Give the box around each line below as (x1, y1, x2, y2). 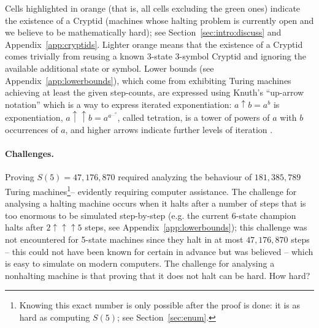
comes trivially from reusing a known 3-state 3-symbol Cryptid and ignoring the (5, 50, 306, 63)
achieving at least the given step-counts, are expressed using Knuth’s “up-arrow (5, 86, 304, 99)
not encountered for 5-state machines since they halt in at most (5, 233, 244, 246)
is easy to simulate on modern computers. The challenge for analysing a (5, 257, 275, 270)
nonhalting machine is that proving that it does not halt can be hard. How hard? (5, 269, 310, 281)
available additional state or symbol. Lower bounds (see (5, 61, 214, 74)
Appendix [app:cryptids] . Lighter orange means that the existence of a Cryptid (5, 37, 303, 50)
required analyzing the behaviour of (118, 170, 252, 183)
